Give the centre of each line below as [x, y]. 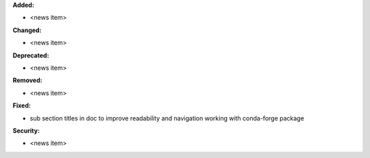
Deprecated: [31, 55]
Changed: [27, 30]
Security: [26, 131]
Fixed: [22, 105]
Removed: [27, 80]
